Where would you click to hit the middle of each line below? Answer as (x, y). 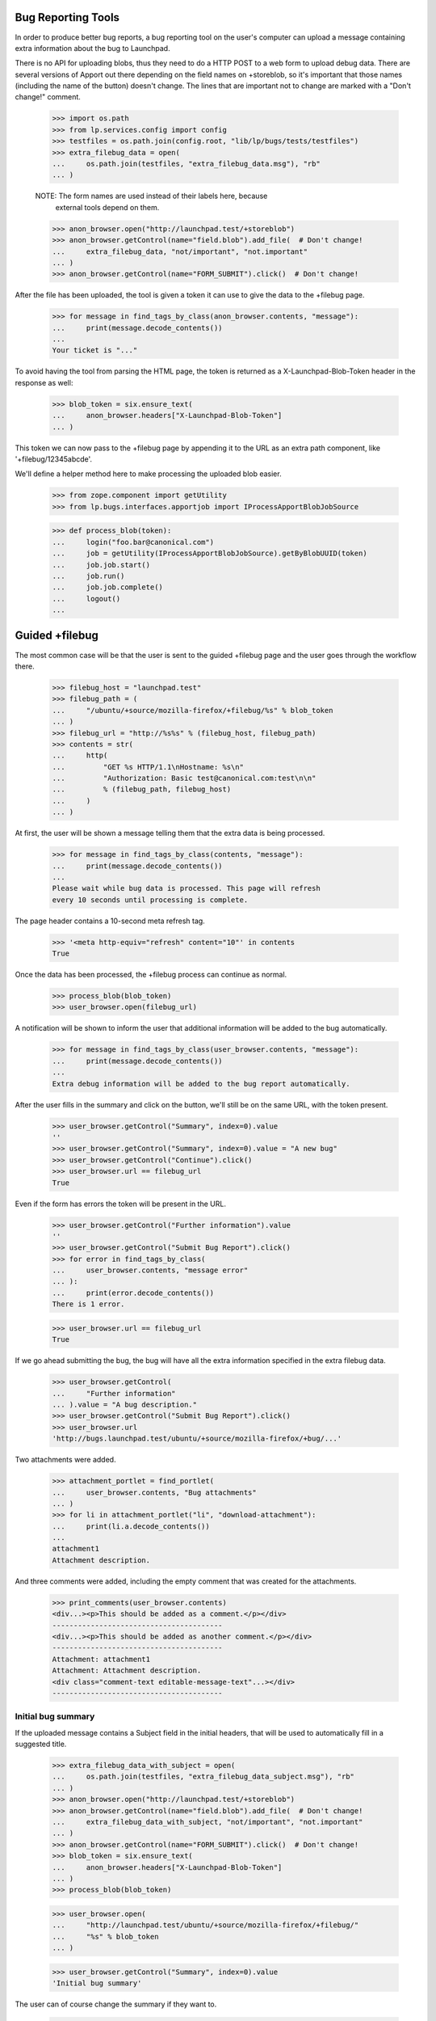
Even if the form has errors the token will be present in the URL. (120, 1204)
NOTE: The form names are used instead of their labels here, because (151, 196)
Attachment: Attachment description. (127, 1671)
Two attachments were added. (65, 1460)
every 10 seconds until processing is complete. (150, 900)
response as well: (44, 382)
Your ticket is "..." (95, 350)
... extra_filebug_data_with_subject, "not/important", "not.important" (208, 1822)
